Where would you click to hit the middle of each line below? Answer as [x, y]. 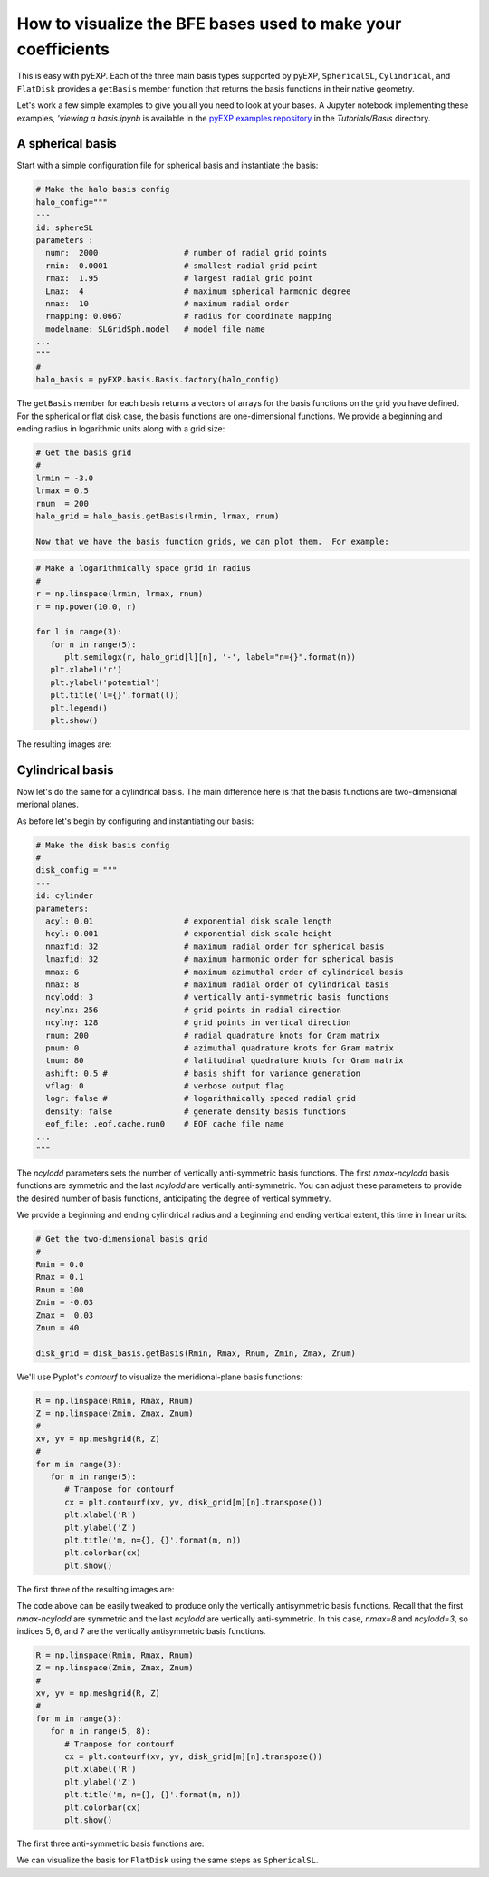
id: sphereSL [65, 227]
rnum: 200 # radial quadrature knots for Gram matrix [213, 1035]
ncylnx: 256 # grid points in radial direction [194, 1010]
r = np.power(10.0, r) [86, 606]
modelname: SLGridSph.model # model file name [156, 329]
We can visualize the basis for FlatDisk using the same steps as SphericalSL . [168, 1860]
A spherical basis [67, 144]
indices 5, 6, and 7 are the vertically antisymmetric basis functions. [141, 1630]
